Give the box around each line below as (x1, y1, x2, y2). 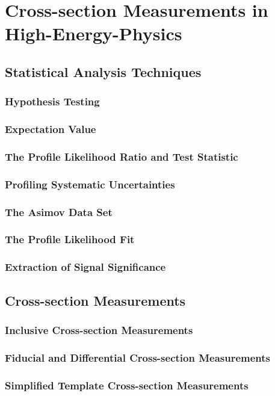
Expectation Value (5, 122, 96, 137)
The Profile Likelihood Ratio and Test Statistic (5, 149, 238, 164)
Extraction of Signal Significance (5, 259, 166, 274)
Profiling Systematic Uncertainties (5, 176, 175, 191)
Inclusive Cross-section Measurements (5, 322, 193, 337)
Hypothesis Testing (5, 94, 100, 109)
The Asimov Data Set (5, 204, 113, 219)
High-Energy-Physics (5, 21, 182, 46)
